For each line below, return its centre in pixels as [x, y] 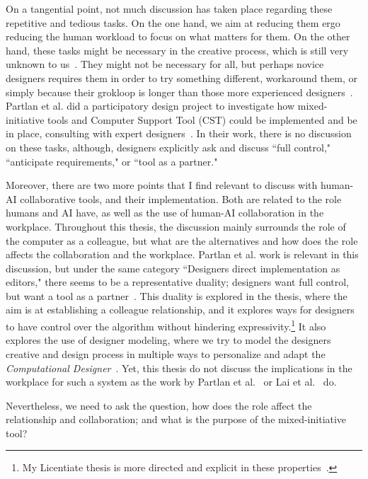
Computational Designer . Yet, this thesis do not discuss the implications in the [179, 368]
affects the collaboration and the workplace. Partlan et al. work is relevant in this [182, 254]
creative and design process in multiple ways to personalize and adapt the [166, 353]
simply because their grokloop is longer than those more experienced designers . [179, 92]
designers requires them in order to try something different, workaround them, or [182, 77]
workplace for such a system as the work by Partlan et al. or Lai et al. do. [171, 382]
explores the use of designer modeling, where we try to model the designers [168, 340]
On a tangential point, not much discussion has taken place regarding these [169, 8]
